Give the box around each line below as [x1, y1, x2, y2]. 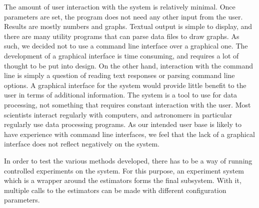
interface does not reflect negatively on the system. [4, 138, 159, 149]
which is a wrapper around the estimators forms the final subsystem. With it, [4, 175, 241, 185]
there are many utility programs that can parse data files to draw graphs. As [4, 30, 239, 41]
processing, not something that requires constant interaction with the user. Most [4, 99, 251, 109]
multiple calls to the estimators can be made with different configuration [4, 184, 226, 195]
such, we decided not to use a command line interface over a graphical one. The [4, 40, 248, 51]
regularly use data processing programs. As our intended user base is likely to [4, 119, 241, 129]
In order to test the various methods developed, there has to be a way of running [4, 155, 252, 165]
